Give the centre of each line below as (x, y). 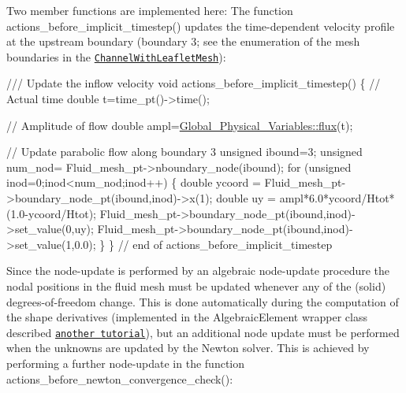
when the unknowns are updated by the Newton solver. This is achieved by (188, 348)
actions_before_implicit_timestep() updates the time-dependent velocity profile (201, 26)
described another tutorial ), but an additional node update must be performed (203, 332)
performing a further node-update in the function (126, 363)
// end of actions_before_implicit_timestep (225, 244)
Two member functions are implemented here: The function (150, 10)
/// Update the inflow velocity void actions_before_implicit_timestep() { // (194, 83)
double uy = (246, 198)
